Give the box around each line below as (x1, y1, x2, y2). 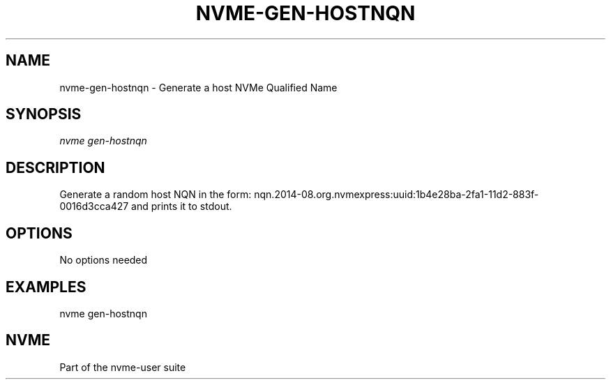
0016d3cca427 (59, 200, 129, 213)
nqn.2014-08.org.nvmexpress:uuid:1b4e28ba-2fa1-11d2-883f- (254, 188, 539, 201)
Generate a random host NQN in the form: (59, 188, 252, 201)
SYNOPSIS (6, 105, 82, 123)
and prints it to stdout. (131, 200, 232, 213)
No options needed (59, 254, 148, 266)
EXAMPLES (6, 278, 86, 296)
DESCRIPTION (6, 158, 105, 176)
